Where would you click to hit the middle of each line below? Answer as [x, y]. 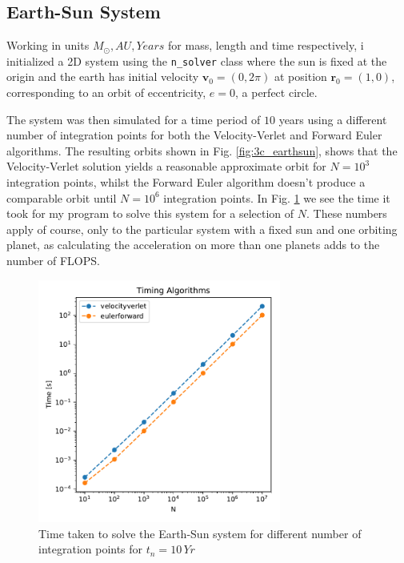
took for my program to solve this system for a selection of [150, 213]
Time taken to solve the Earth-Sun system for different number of [200, 533]
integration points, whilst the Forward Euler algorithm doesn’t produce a [186, 182]
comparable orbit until [62, 197]
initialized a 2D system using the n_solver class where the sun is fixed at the [197, 60]
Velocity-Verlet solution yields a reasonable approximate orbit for [166, 166]
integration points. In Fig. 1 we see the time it [277, 197]
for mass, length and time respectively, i [266, 45]
